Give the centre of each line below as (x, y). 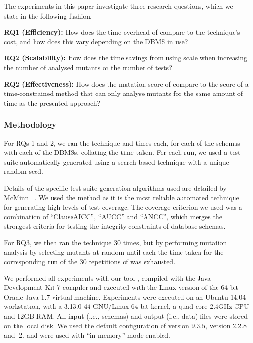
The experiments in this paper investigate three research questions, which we (118, 6)
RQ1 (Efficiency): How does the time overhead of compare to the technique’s (122, 32)
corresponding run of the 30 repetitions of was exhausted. (90, 261)
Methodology (30, 124)
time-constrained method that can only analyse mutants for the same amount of (124, 93)
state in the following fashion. (48, 15)
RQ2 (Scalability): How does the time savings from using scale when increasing (126, 58)
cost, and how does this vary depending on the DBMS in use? (96, 41)
